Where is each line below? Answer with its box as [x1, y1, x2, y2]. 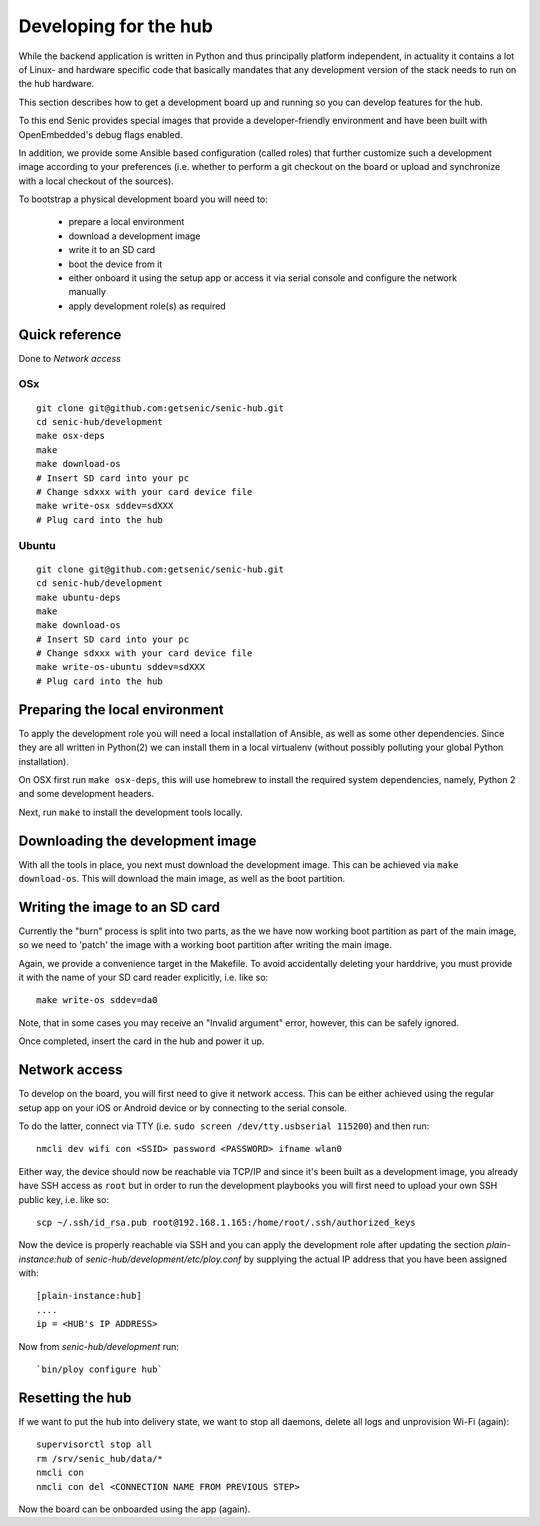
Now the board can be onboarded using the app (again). [18, 1503, 251, 1515]
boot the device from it [68, 258, 163, 270]
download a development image [68, 230, 201, 242]
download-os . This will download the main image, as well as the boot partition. [18, 873, 345, 885]
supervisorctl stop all [36, 1439, 153, 1450]
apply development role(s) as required [68, 300, 226, 312]
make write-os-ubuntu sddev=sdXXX [36, 661, 205, 673]
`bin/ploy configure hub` [36, 1364, 164, 1375]
